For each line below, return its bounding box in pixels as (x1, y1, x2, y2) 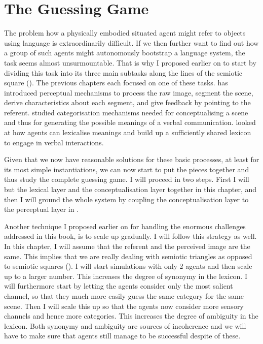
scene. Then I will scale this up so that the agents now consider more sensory (4, 300, 244, 311)
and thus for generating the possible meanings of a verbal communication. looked (4, 117, 256, 128)
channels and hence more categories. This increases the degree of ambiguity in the (4, 310, 258, 321)
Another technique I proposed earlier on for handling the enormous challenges (4, 221, 246, 231)
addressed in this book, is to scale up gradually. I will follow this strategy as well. (4, 231, 257, 241)
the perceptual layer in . (4, 204, 79, 214)
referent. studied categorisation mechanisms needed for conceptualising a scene (4, 107, 248, 117)
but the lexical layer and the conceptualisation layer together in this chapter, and (4, 184, 257, 195)
